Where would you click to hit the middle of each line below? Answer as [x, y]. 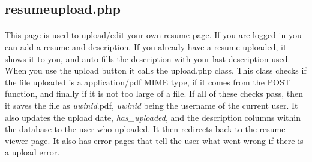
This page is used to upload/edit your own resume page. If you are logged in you [153, 35]
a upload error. [32, 152]
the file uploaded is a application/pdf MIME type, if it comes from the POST [148, 82]
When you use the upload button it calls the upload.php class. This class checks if [156, 70]
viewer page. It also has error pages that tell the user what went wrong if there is [154, 140]
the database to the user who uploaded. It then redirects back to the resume [145, 129]
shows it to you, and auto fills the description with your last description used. [148, 58]
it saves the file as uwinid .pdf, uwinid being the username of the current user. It [151, 105]
